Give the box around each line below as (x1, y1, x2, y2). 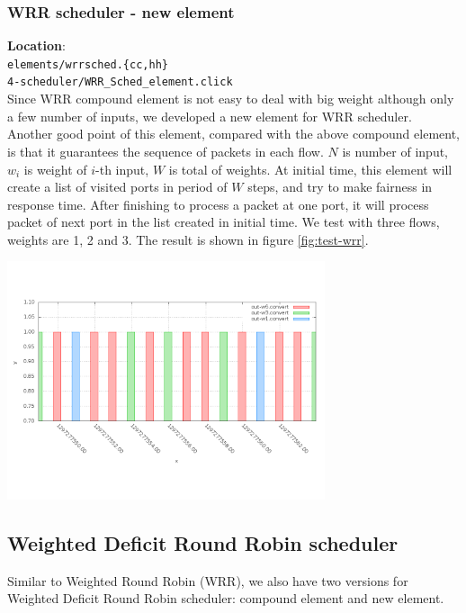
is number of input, (342, 141, 449, 160)
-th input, (95, 159, 149, 178)
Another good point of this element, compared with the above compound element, (7, 124, 460, 143)
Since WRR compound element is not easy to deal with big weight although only (7, 89, 454, 108)
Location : (7, 36, 66, 55)
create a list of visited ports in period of (7, 177, 228, 196)
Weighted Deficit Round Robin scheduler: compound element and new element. (7, 589, 444, 608)
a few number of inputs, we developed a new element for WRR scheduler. (7, 106, 412, 125)
